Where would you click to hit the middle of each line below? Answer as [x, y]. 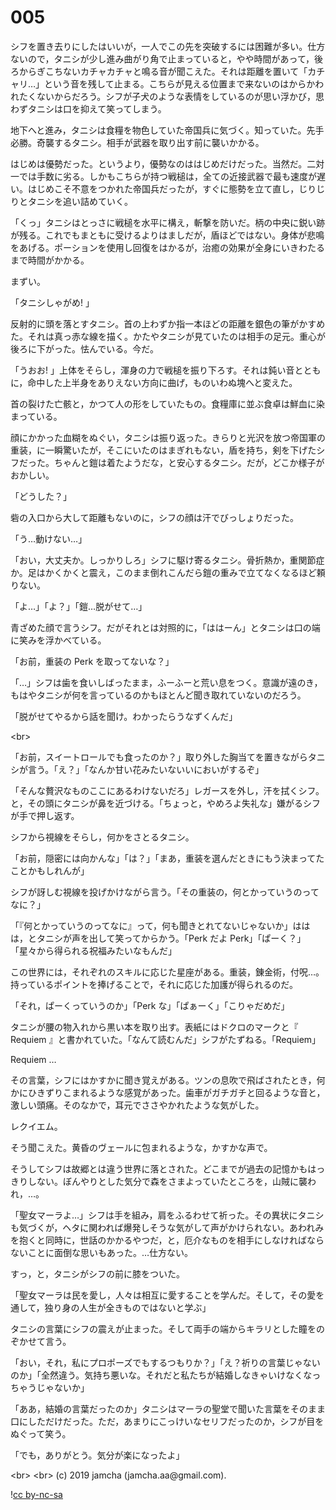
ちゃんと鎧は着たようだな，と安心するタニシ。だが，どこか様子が [189, 462]
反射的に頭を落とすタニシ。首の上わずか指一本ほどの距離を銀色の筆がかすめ [168, 323]
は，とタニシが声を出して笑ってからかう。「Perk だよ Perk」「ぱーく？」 [158, 938]
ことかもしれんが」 [50, 870]
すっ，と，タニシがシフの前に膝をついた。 [97, 1273]
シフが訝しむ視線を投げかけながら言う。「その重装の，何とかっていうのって [165, 892]
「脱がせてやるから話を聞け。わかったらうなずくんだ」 [124, 716]
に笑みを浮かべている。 [58, 640]
